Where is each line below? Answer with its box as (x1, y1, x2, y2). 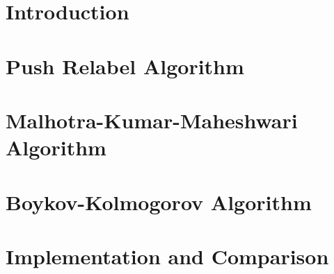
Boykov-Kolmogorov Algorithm (6, 187, 312, 216)
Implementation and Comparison (6, 241, 329, 270)
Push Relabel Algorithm (6, 51, 244, 80)
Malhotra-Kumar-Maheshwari (6, 105, 298, 134)
